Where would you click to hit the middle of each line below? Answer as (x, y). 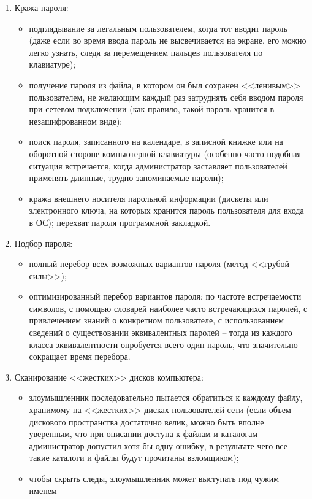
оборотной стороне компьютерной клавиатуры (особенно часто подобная (165, 153)
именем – (47, 490)
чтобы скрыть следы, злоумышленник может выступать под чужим (154, 478)
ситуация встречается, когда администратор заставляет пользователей (158, 165)
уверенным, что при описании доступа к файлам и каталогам (143, 434)
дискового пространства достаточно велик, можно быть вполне (146, 421)
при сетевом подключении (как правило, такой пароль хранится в (152, 109)
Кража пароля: (41, 7)
